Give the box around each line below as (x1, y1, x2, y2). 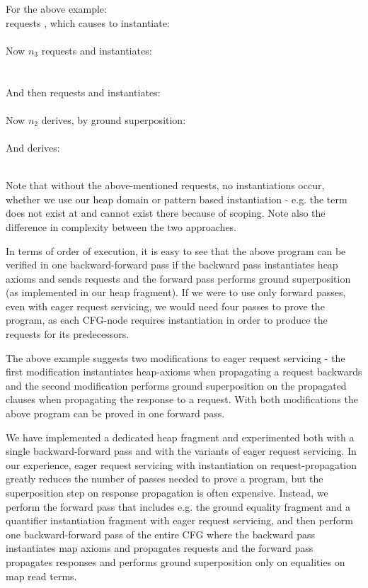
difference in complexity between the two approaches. (6, 219, 237, 234)
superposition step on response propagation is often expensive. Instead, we (6, 485, 328, 499)
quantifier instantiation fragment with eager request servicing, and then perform (6, 513, 353, 528)
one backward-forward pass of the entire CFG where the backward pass (6, 526, 316, 541)
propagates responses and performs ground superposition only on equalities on (6, 554, 345, 569)
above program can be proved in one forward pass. (6, 406, 225, 421)
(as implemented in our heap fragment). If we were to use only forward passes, (6, 285, 346, 300)
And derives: (6, 140, 60, 154)
